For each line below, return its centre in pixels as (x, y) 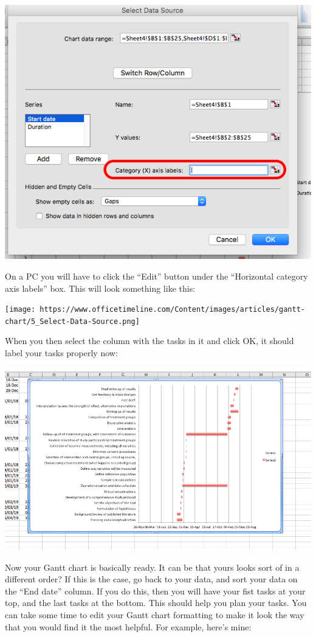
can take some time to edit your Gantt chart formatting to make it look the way (155, 615)
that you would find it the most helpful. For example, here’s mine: (128, 626)
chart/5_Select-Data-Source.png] (72, 321)
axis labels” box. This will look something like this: (100, 288)
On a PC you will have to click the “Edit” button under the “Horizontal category (156, 276)
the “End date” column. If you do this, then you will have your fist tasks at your (155, 591)
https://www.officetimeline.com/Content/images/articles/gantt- (172, 310)
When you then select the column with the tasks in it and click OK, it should (149, 341)
